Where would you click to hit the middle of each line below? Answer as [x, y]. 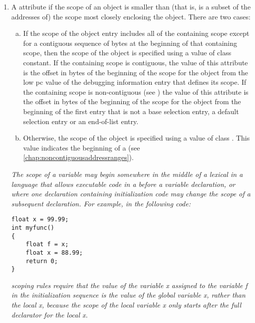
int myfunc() [33, 228]
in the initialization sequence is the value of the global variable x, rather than [128, 295]
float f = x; [47, 244]
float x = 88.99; [54, 252]
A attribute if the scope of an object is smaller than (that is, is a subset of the [131, 6]
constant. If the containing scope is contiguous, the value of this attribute [135, 62]
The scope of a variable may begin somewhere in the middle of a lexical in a [127, 174]
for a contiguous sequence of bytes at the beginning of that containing [130, 43]
